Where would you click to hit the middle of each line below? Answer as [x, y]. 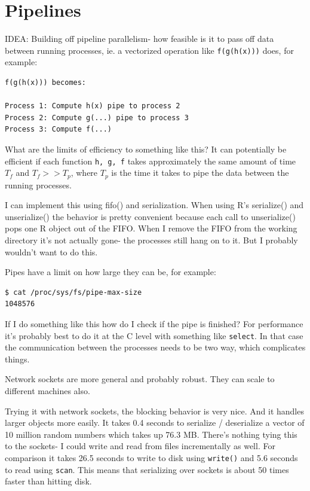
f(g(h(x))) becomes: [46, 82]
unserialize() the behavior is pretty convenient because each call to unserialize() [150, 216]
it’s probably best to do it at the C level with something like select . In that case [154, 335]
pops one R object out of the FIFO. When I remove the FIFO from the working [151, 228]
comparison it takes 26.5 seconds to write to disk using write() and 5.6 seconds [151, 457]
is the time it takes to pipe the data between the [200, 173]
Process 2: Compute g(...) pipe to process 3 [97, 118]
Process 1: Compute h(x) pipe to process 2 [93, 106]
